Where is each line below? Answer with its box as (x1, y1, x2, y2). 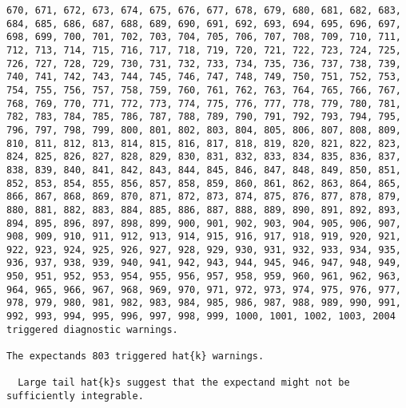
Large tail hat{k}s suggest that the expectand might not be (18, 377, 350, 389)
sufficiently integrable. (6, 390, 144, 402)
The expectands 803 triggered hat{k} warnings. (6, 351, 265, 362)
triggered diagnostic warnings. (6, 323, 178, 335)
